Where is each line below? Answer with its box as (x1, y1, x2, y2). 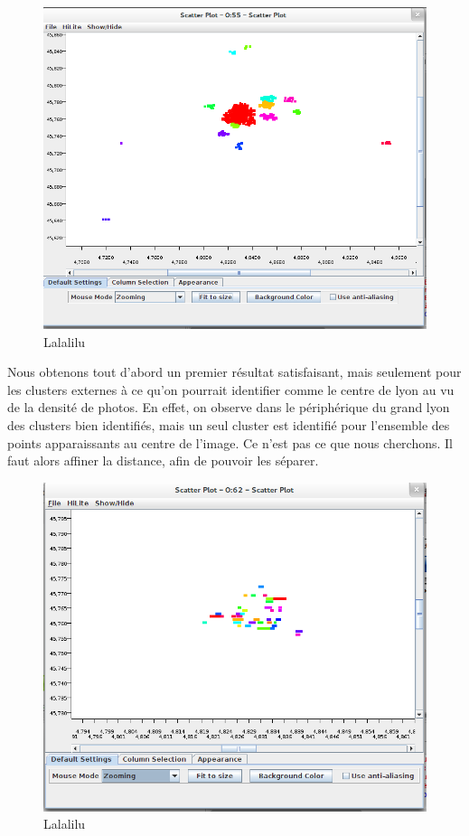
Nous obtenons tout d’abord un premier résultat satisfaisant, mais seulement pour (7, 362, 462, 381)
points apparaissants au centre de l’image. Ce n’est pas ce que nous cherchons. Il (7, 433, 454, 452)
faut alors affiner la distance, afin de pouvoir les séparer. (7, 451, 319, 470)
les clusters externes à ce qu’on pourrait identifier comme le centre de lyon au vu (7, 380, 455, 399)
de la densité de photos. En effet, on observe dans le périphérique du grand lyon (7, 398, 450, 417)
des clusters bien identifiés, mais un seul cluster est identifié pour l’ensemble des (7, 416, 450, 435)
